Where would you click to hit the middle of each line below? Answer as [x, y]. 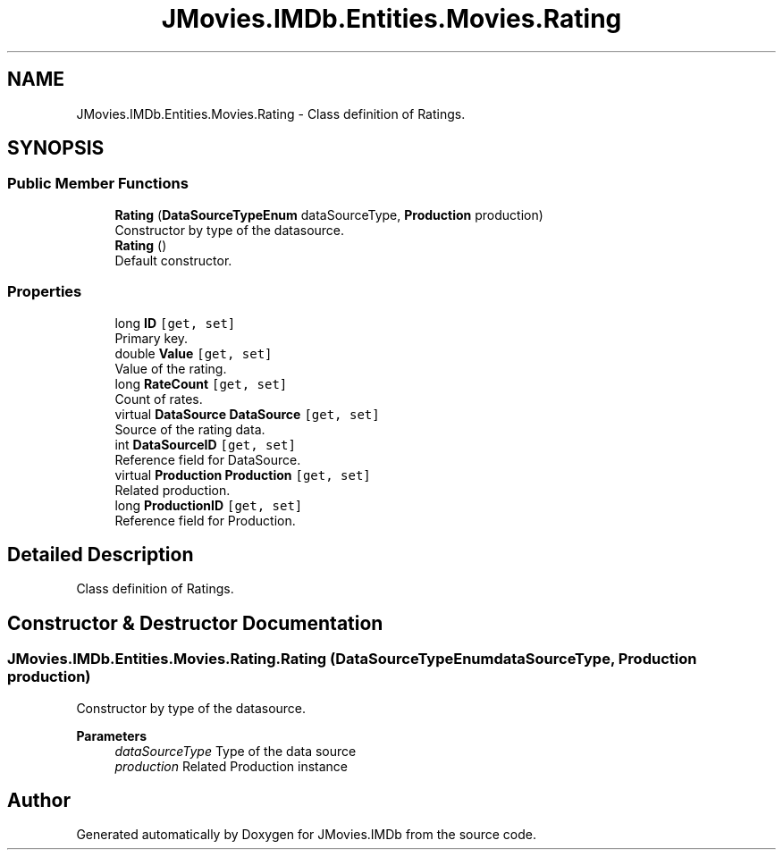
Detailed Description [101, 554]
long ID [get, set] [175, 323]
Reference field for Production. [205, 520]
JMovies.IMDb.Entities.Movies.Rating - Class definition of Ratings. [271, 113]
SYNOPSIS [56, 148]
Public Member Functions [98, 184]
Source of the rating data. [190, 429]
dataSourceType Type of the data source [236, 751]
